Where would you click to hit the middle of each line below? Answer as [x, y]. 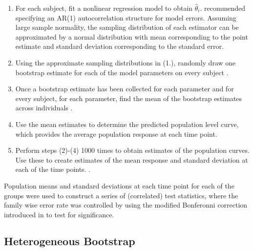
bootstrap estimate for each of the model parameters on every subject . [122, 72]
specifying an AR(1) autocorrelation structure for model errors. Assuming [126, 17]
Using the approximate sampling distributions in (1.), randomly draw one [126, 62]
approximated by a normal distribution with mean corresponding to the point [132, 36]
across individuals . [44, 108]
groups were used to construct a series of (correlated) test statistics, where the [121, 195]
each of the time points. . [53, 169]
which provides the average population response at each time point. [116, 134]
